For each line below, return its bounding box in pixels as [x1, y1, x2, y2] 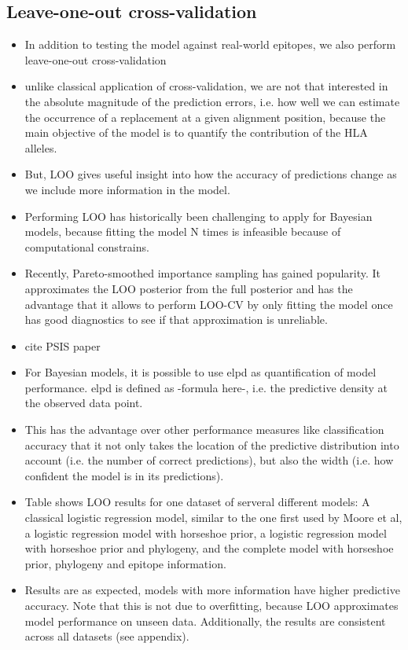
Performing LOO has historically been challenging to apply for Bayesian [24, 207, 373, 224]
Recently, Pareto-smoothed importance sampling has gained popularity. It [24, 265, 381, 281]
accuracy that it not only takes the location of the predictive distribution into [24, 436, 399, 453]
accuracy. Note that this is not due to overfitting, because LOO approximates [24, 597, 399, 614]
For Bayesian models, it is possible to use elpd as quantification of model [24, 364, 377, 380]
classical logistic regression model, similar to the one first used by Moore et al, [24, 509, 402, 526]
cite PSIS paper [24, 337, 101, 354]
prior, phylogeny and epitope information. [24, 555, 226, 571]
